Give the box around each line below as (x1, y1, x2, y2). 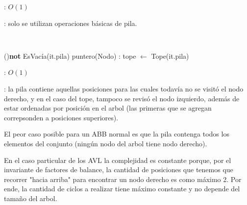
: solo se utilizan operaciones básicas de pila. (4, 18, 137, 28)
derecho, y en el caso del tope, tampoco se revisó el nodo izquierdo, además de (4, 93, 240, 103)
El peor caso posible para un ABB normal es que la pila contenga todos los (4, 129, 229, 139)
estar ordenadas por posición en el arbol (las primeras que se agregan (4, 103, 212, 113)
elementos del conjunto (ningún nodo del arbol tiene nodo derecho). (4, 138, 207, 148)
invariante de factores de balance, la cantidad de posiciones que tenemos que (4, 164, 233, 175)
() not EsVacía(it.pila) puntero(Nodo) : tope (4, 50, 136, 61)
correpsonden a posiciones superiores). (4, 112, 119, 122)
